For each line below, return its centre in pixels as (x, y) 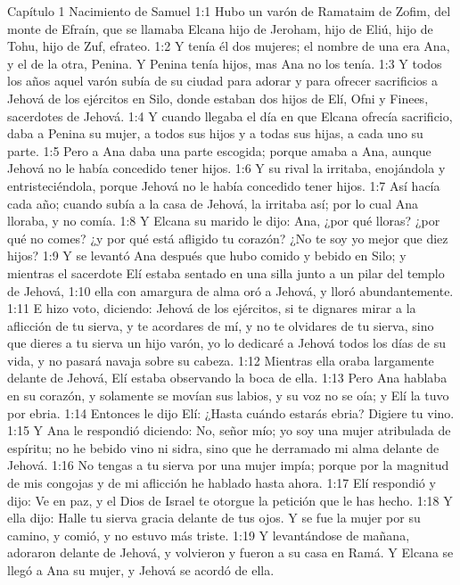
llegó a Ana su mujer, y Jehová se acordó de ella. (141, 570)
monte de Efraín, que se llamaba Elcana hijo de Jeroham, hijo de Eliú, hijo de (220, 28)
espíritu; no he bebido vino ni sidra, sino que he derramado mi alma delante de (223, 447)
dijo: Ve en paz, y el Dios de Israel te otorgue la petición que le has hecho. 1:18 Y (230, 500)
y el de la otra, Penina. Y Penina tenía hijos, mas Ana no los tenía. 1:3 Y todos (225, 63)
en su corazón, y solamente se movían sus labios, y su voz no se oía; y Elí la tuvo (228, 395)
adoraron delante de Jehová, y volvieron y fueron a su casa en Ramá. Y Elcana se (230, 552)
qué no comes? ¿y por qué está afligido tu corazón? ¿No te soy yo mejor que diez (228, 238)
